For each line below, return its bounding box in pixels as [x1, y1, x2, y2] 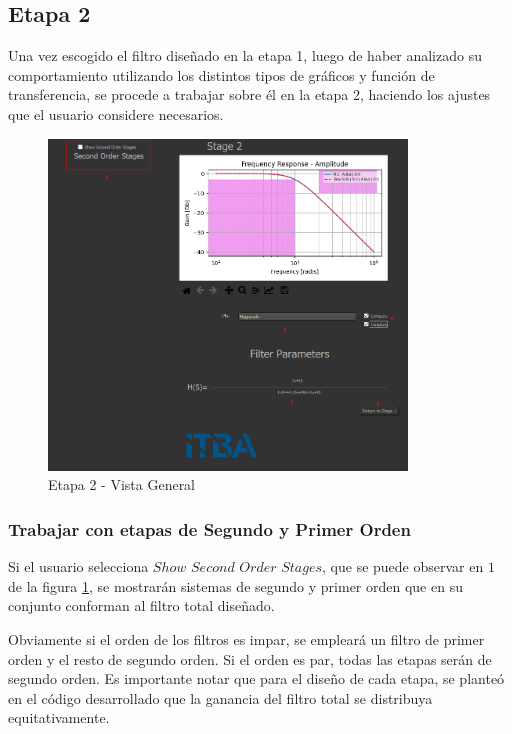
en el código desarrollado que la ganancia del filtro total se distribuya [8, 687, 433, 708]
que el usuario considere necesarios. [8, 103, 224, 124]
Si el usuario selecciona [8, 556, 149, 577]
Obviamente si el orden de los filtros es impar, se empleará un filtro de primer [8, 628, 485, 649]
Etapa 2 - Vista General [48, 474, 196, 495]
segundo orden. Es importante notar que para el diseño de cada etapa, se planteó [8, 668, 505, 689]
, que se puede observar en [322, 556, 484, 577]
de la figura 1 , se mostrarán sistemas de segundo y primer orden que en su [8, 575, 463, 596]
